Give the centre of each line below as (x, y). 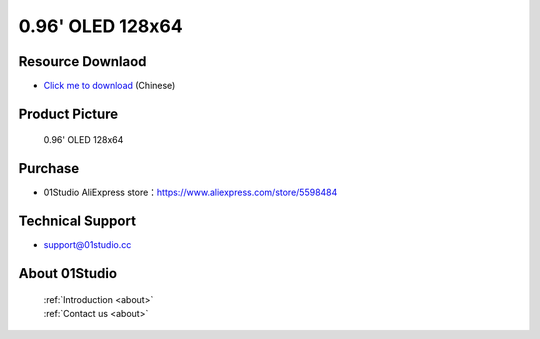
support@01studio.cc (87, 245)
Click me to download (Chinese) (109, 86)
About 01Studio (68, 273)
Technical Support (77, 221)
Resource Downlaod (82, 61)
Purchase (49, 168)
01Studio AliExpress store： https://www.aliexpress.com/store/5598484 (190, 192)
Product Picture (68, 113)
